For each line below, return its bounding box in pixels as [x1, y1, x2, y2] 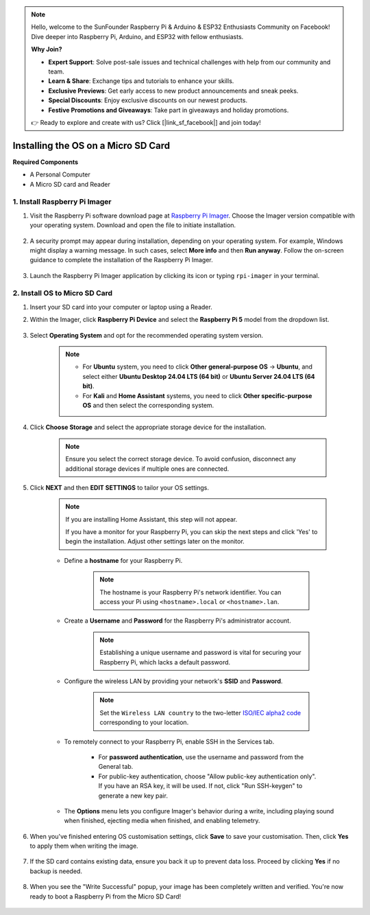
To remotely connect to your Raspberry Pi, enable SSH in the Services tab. [64, 737, 275, 745]
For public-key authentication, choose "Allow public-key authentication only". [98, 772, 317, 780]
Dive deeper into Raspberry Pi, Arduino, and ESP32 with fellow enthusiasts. [31, 32, 244, 40]
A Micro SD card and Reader [29, 180, 111, 188]
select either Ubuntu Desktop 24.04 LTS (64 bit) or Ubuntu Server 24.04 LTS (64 [82, 372, 315, 380]
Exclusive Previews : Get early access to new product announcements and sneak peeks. [48, 86, 299, 95]
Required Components [12, 158, 79, 166]
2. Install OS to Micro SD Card [12, 288, 113, 298]
